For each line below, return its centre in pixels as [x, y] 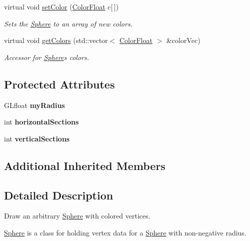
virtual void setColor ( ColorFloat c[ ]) [61, 6]
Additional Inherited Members [85, 165]
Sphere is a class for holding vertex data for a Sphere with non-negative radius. [125, 232]
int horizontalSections [41, 122]
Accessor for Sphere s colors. [47, 57]
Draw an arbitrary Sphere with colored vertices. [77, 216]
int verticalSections [37, 138]
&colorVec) [183, 40]
